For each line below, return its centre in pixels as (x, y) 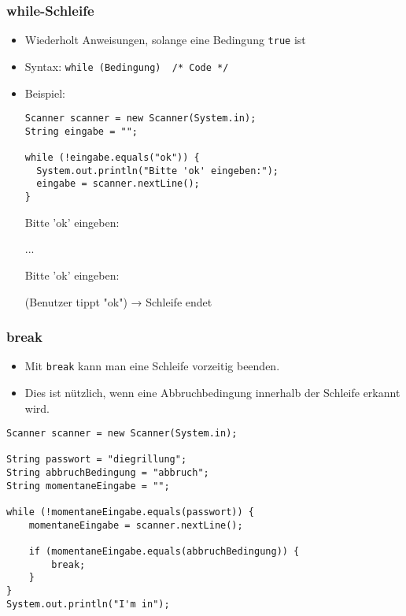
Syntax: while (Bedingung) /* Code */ (127, 66)
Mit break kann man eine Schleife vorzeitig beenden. (152, 366)
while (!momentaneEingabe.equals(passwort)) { (130, 512)
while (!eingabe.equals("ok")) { (112, 158)
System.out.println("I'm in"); (88, 604)
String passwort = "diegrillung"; (97, 460)
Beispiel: (45, 93)
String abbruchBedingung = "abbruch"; (108, 473)
